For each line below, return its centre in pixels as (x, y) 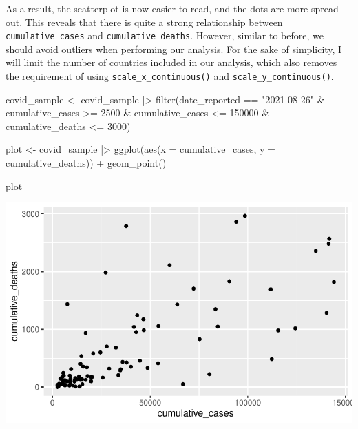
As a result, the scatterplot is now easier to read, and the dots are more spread (172, 8)
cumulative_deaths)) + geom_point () (86, 163)
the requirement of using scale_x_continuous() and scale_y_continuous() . (170, 76)
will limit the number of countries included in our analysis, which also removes (171, 62)
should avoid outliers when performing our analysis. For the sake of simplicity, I (174, 49)
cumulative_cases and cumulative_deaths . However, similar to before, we (165, 35)
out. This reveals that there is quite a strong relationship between (144, 22)
